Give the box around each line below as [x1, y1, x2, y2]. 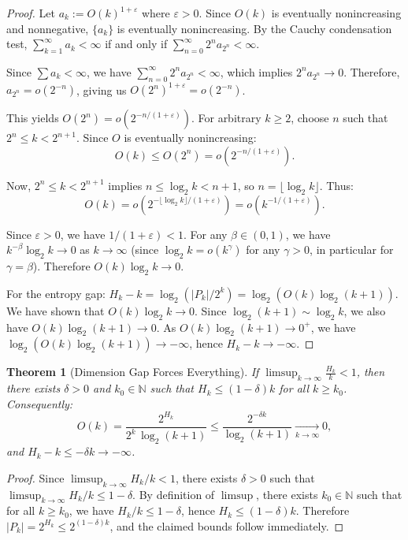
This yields [6, 110, 59, 126]
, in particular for [310, 241, 394, 258]
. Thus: [319, 177, 354, 193]
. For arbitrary [191, 110, 261, 126]
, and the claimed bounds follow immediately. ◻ [109, 517, 344, 534]
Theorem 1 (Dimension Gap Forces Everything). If [6, 363, 259, 380]
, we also [343, 302, 386, 318]
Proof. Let [6, 5, 55, 20]
